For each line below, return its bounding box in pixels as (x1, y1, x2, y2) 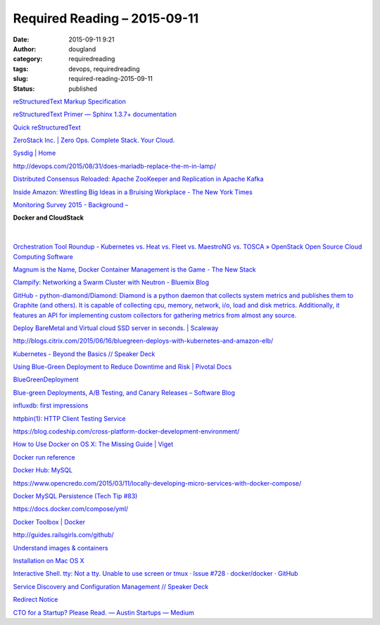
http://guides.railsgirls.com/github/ (13, 531, 114, 539)
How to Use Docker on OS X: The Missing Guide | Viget (13, 440, 174, 448)
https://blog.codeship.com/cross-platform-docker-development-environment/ (13, 427, 240, 436)
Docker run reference (13, 453, 75, 461)
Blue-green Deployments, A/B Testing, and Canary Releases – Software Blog (13, 388, 236, 397)
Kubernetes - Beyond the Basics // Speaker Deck (13, 349, 156, 358)
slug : (13, 75, 28, 83)
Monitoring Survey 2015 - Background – (13, 201, 129, 209)
